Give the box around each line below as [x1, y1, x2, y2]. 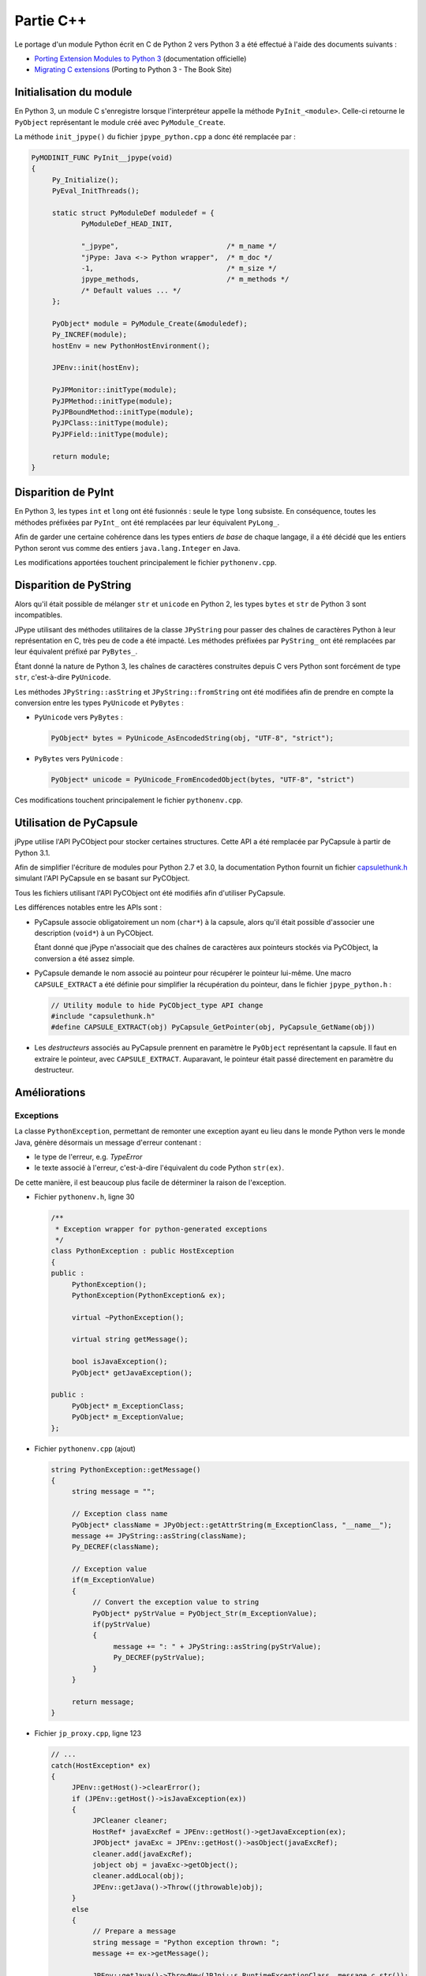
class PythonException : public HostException [50, 1246, 234, 1256]
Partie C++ [14, 12, 87, 29]
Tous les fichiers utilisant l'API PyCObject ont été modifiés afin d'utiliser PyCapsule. [14, 888, 286, 897]
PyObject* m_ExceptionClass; [71, 1401, 185, 1410]
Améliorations [14, 1085, 86, 1099]
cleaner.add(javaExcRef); [92, 1850, 193, 1858]
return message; [71, 1697, 135, 1706]
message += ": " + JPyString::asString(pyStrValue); [113, 1642, 322, 1651]
